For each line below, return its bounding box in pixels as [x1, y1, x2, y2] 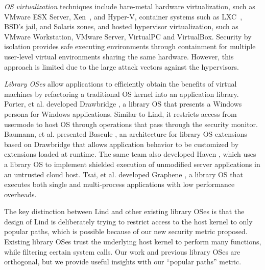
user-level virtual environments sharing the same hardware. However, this [4, 51, 234, 61]
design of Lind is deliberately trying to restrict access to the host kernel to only [4, 216, 253, 226]
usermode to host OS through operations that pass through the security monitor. [4, 118, 258, 129]
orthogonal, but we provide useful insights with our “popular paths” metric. [4, 256, 242, 267]
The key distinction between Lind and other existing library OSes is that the [4, 206, 245, 217]
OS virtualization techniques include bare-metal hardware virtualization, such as [4, 1, 255, 11]
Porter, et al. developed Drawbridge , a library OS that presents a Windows [4, 98, 242, 109]
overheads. [4, 189, 37, 199]
